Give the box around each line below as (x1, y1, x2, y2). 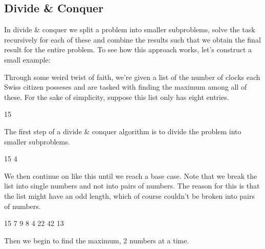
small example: (4, 54, 51, 65)
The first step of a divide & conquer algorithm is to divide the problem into (4, 126, 241, 136)
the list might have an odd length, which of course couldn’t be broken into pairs (4, 190, 255, 201)
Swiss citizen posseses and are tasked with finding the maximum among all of (4, 81, 247, 92)
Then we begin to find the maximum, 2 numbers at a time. (4, 235, 189, 245)
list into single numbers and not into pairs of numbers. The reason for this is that (4, 180, 260, 191)
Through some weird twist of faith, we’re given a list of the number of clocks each (4, 71, 260, 82)
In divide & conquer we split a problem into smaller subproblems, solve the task (4, 24, 255, 35)
